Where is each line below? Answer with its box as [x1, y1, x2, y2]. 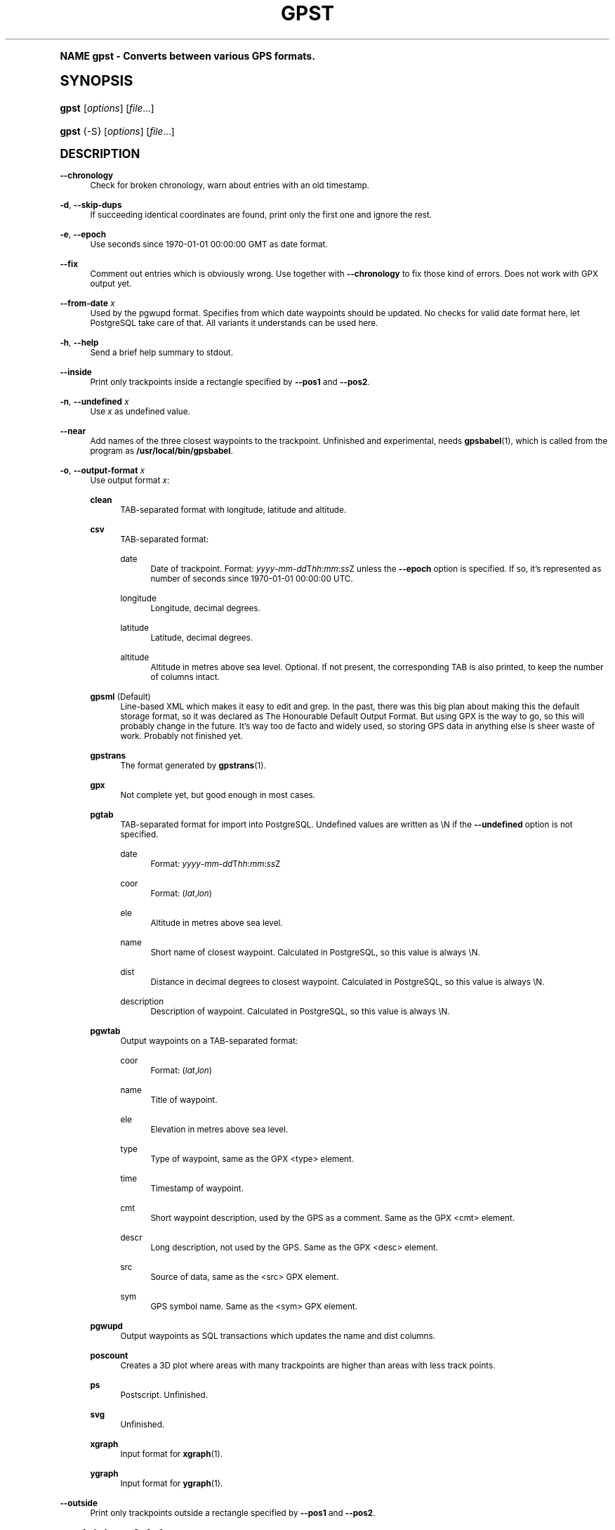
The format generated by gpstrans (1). [120, 760, 266, 771]
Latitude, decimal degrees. [150, 632, 253, 643]
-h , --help [60, 337, 99, 348]
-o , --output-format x [60, 465, 145, 476]
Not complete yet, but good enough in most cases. [120, 790, 315, 800]
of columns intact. [150, 672, 220, 682]
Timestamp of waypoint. [150, 1183, 244, 1194]
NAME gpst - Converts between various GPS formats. [60, 49, 315, 62]
